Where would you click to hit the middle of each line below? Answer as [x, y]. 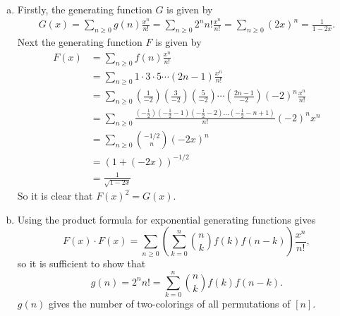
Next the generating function [80, 42]
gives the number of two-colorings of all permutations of [170, 304]
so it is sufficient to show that [81, 263]
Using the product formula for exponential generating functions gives [166, 219]
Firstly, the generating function [85, 9]
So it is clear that [55, 196]
